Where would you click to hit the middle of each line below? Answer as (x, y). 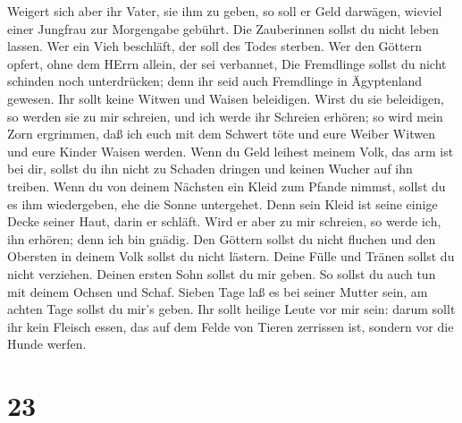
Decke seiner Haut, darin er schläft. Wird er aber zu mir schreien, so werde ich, (224, 221)
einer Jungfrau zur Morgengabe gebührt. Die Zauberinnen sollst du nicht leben (223, 28)
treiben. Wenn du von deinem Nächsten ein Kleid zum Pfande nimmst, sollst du (227, 186)
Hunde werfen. (47, 344)
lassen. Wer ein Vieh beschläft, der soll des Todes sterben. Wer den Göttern (214, 46)
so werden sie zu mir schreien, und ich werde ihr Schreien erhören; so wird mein (225, 116)
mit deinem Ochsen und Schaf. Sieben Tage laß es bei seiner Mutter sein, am (218, 291)
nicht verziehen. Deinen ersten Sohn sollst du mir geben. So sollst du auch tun (222, 273)
